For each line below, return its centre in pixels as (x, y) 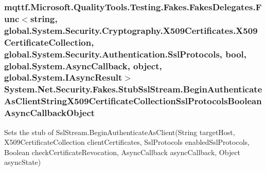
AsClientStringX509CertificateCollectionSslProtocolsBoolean (133, 101)
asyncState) (23, 162)
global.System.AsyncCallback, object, (83, 65)
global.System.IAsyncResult (63, 77)
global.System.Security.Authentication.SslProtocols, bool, (126, 54)
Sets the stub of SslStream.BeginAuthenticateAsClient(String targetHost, (120, 132)
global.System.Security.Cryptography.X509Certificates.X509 (131, 30)
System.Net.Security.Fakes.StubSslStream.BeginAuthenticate (133, 89)
